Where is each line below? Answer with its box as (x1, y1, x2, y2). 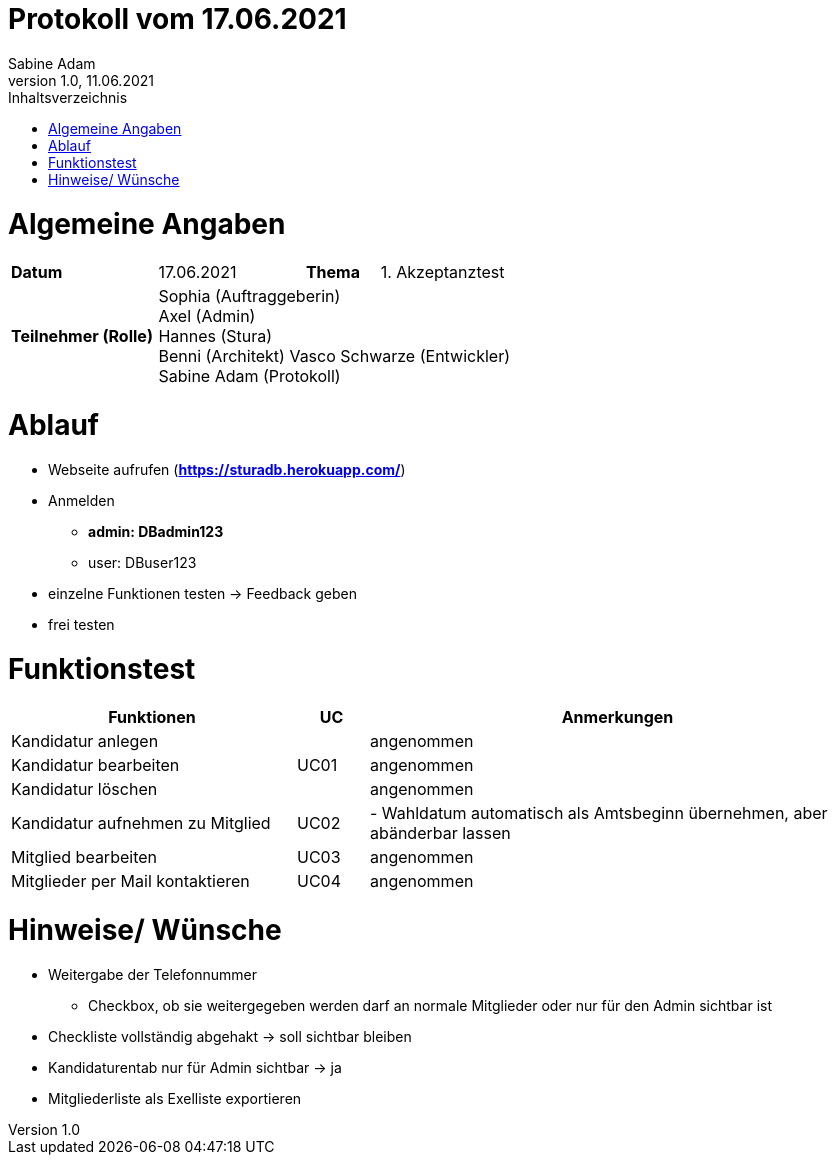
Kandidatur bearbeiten (11, 755, 180, 776)
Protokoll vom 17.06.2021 (8, 2, 347, 36)
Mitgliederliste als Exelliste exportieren (48, 1089, 302, 1107)
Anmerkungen (561, 707, 674, 728)
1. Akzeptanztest (380, 262, 505, 283)
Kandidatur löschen (11, 779, 158, 800)
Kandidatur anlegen (11, 731, 159, 752)
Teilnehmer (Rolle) (11, 326, 153, 347)
